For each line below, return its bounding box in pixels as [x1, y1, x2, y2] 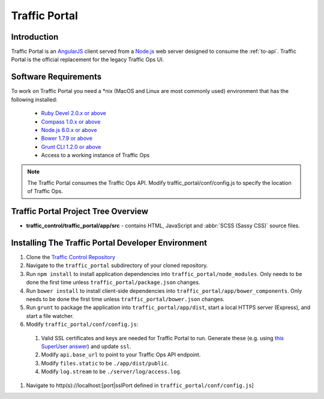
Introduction [11, 32, 59, 42]
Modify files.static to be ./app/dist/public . [41, 359, 169, 367]
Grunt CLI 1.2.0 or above [41, 143, 101, 150]
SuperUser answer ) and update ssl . [41, 343, 131, 350]
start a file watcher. [26, 312, 74, 319]
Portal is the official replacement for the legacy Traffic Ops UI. [11, 56, 164, 63]
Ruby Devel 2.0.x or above [41, 110, 106, 117]
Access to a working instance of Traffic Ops [41, 152, 150, 159]
